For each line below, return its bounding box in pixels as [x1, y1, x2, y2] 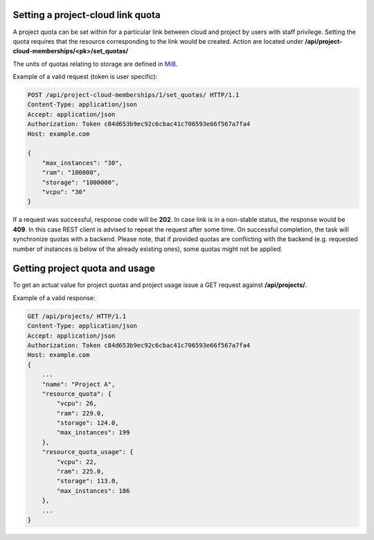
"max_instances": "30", [42, 159, 123, 166]
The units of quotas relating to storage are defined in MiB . [12, 60, 178, 68]
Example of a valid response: [12, 293, 96, 302]
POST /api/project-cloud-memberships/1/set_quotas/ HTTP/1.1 [27, 91, 240, 99]
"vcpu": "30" [42, 188, 87, 195]
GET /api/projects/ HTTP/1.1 [27, 312, 127, 320]
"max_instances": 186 [56, 487, 130, 495]
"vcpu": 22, [56, 458, 97, 466]
